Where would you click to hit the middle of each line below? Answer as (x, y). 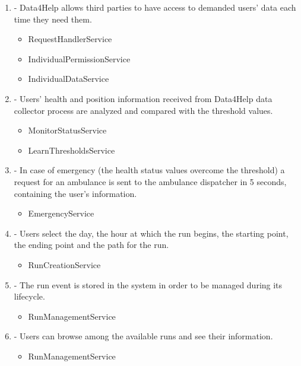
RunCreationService (64, 264)
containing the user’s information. (75, 193)
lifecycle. (29, 296)
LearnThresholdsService (72, 150)
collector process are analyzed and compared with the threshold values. (143, 110)
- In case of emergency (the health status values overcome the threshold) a (149, 170)
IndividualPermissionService (79, 58)
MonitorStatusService (67, 130)
